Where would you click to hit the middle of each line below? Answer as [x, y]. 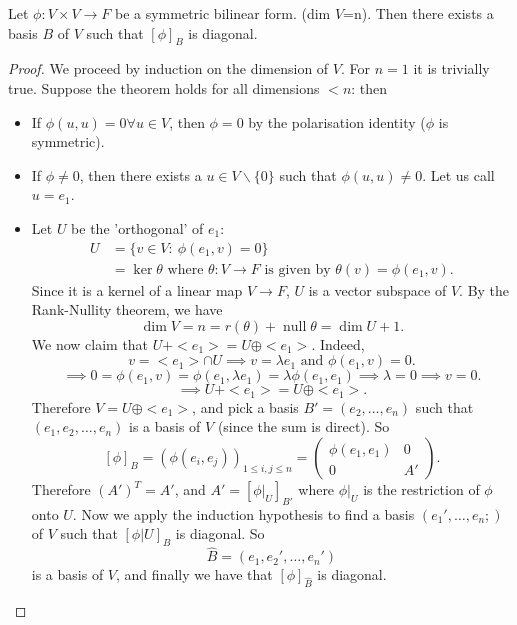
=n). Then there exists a [418, 13]
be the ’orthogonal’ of [137, 227]
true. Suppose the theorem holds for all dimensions [164, 87]
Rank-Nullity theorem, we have [127, 309]
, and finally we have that [194, 574]
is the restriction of [421, 489]
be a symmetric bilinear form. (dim [222, 13]
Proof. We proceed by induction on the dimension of [168, 68]
